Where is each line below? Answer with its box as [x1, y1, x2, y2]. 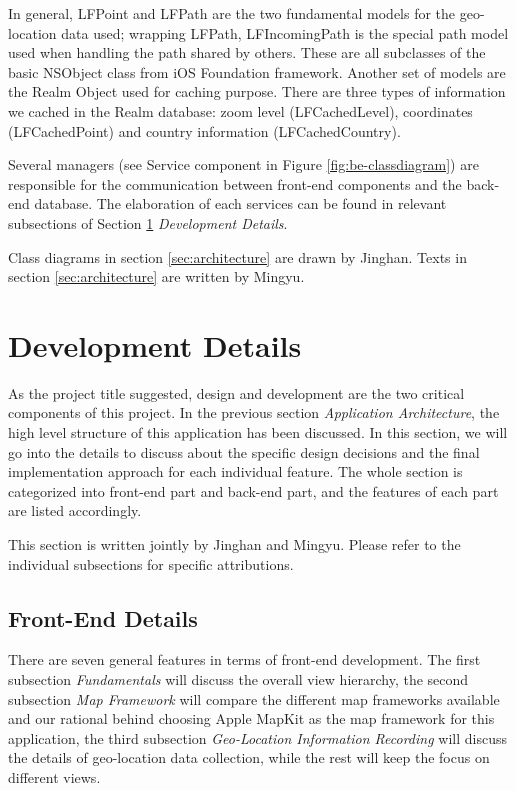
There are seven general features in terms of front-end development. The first [8, 649, 481, 670]
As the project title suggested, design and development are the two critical [8, 382, 465, 403]
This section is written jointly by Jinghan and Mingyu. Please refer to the [8, 534, 461, 554]
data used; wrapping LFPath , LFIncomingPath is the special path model [61, 22, 509, 43]
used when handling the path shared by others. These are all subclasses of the [8, 42, 486, 63]
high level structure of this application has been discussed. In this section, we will [8, 422, 508, 443]
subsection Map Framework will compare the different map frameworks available [8, 688, 500, 709]
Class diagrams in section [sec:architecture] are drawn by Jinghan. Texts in [8, 246, 467, 267]
